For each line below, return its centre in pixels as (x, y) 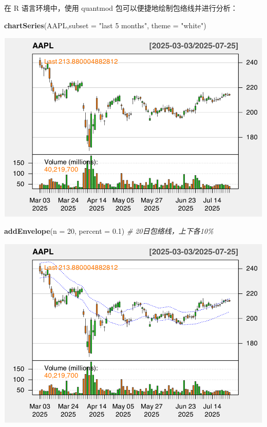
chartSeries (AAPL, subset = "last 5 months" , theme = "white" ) (105, 25)
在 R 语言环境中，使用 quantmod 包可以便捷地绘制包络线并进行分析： (121, 8)
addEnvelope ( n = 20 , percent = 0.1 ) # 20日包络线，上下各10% (109, 231)
